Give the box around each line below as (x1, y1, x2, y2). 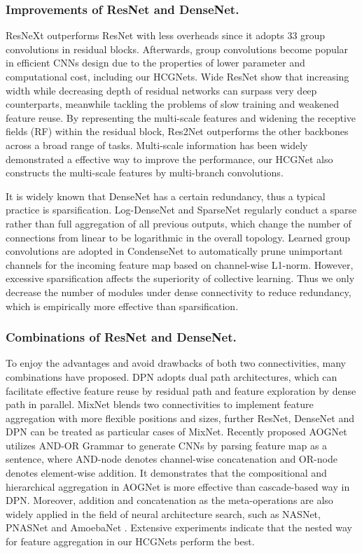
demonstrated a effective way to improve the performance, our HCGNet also (6, 151, 333, 166)
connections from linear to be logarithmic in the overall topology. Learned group (6, 230, 351, 244)
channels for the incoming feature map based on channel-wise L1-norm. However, (6, 257, 354, 272)
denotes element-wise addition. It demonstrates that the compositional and (6, 465, 327, 480)
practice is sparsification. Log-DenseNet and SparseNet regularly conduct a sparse (6, 202, 357, 217)
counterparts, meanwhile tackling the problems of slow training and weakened (6, 97, 339, 111)
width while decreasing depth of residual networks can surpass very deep (6, 83, 317, 97)
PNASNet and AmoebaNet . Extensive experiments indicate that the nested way (6, 520, 352, 535)
